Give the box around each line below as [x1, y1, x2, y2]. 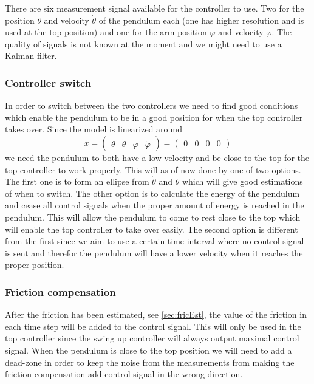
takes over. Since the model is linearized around [5, 123, 182, 135]
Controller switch [5, 75, 92, 90]
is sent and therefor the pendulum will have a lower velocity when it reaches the [5, 246, 303, 259]
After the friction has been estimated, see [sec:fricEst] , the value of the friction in [5, 308, 307, 321]
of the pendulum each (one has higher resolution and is [98, 13, 304, 26]
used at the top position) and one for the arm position [5, 26, 207, 38]
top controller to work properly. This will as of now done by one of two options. [5, 163, 301, 176]
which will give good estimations [182, 175, 303, 188]
